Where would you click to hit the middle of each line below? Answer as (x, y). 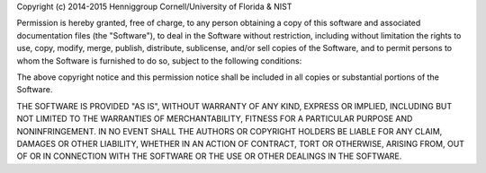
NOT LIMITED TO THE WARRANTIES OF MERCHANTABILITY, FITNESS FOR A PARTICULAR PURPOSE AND (215, 119)
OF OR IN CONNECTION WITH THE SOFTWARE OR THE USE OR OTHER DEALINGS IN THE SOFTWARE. (209, 156)
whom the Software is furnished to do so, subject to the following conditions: (159, 61)
